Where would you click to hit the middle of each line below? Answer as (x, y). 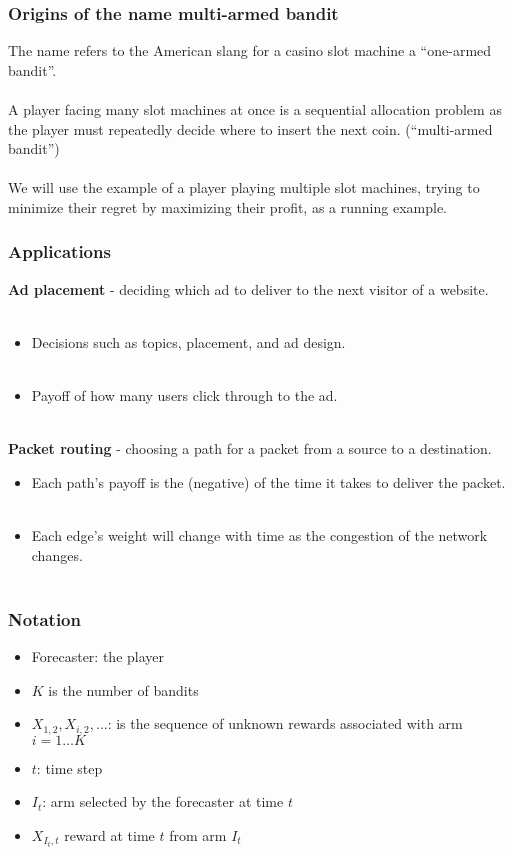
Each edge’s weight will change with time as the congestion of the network (259, 535)
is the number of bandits (123, 689)
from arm (198, 834)
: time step (69, 767)
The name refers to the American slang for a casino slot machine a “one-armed (250, 50)
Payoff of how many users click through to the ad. (184, 395)
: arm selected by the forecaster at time (163, 801)
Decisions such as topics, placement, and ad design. (188, 341)
